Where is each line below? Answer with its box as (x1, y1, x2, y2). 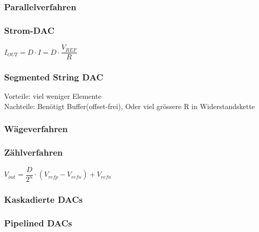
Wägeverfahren (4, 122, 68, 135)
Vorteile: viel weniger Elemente (4, 91, 102, 101)
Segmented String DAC (4, 71, 104, 83)
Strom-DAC (4, 24, 55, 36)
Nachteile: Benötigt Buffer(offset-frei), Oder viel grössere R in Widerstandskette (4, 100, 255, 111)
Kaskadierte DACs (4, 193, 83, 205)
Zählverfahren (4, 146, 63, 159)
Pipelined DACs (4, 216, 72, 229)
